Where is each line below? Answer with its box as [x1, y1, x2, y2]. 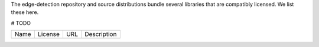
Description [84, 30, 117, 38]
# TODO [11, 19, 31, 26]
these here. [11, 9, 39, 16]
